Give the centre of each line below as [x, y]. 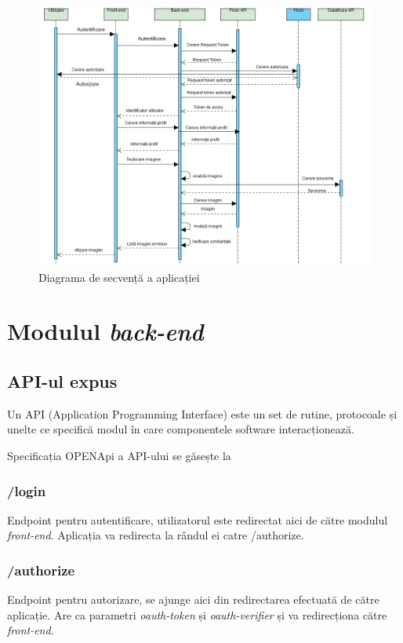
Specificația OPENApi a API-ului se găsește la [119, 455]
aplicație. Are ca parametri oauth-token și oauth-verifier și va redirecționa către [197, 614]
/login [27, 490]
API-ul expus [62, 380]
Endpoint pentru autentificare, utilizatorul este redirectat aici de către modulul [198, 519]
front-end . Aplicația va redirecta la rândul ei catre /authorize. [156, 535]
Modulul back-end [105, 331]
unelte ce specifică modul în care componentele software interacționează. [181, 429]
